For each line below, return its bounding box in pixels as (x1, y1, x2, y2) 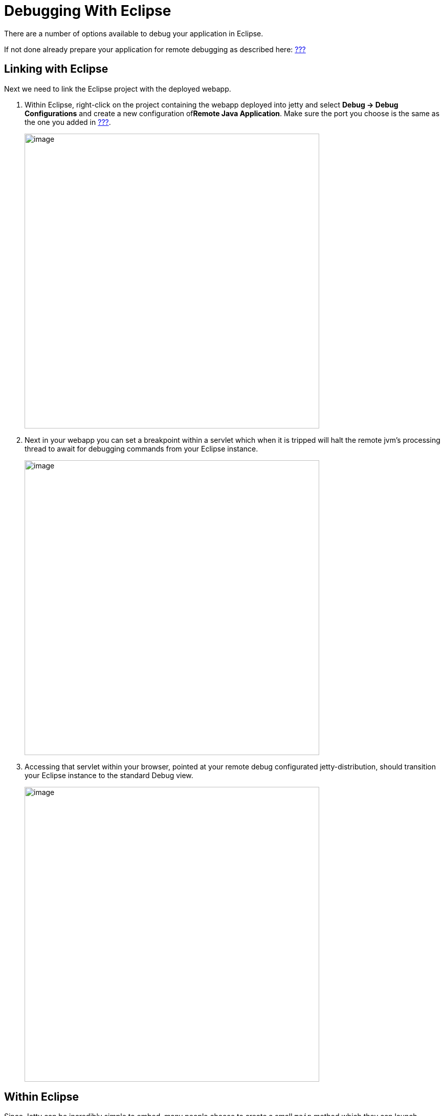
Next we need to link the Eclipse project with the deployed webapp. (4, 84, 231, 93)
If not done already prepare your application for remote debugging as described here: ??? (4, 45, 306, 54)
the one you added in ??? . (25, 117, 111, 126)
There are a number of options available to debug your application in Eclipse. (4, 29, 263, 38)
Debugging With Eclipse (4, 2, 171, 19)
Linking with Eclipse (4, 62, 108, 76)
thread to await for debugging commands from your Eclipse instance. (25, 444, 258, 453)
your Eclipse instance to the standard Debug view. (25, 770, 193, 780)
